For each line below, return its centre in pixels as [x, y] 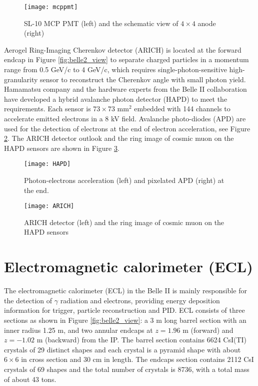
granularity [21, 79]
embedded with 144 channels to [182, 109]
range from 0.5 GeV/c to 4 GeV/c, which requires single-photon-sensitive [115, 69]
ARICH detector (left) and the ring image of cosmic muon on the [124, 222]
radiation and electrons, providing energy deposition [140, 300]
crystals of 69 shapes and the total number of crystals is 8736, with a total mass [127, 369]
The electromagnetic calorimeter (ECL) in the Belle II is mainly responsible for [125, 291]
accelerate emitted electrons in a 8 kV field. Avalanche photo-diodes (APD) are [125, 118]
